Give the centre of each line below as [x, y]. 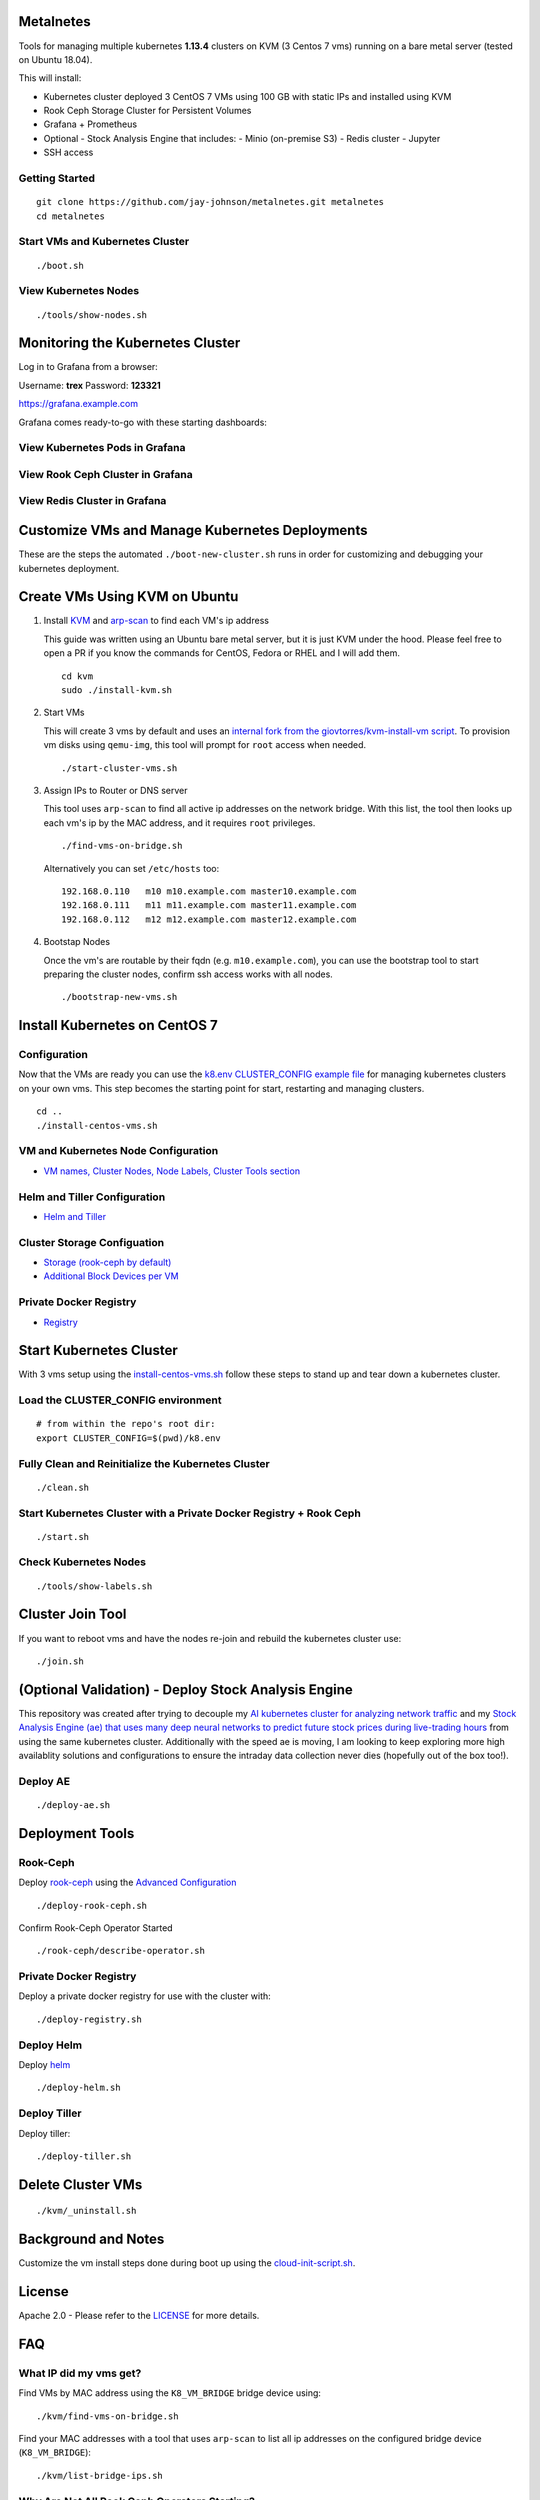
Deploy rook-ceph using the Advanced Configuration [127, 1882]
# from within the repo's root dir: [126, 1424]
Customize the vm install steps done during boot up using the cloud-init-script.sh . [187, 2263]
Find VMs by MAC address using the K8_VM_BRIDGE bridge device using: [170, 2393]
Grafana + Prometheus [90, 124]
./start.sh [63, 1536]
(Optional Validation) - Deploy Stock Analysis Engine [186, 1689]
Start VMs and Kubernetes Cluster [104, 242]
